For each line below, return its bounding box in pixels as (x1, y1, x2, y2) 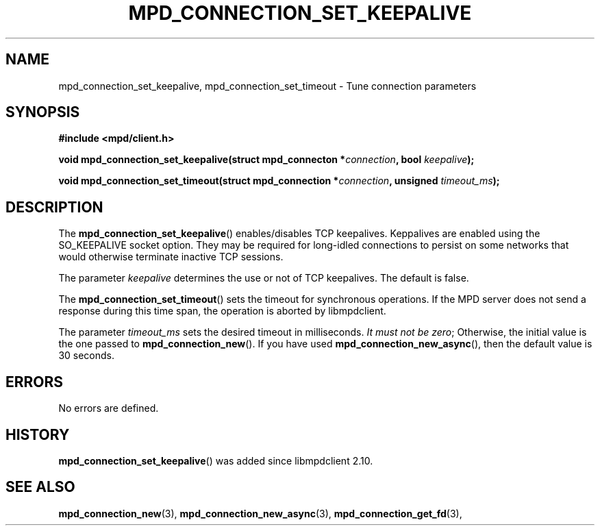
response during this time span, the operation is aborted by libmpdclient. (58, 305, 386, 317)
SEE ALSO (5, 478, 75, 496)
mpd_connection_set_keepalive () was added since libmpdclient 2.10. (58, 454, 373, 467)
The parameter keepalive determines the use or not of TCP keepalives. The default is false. (58, 272, 469, 284)
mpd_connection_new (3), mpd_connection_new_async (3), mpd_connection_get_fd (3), (58, 507, 462, 519)
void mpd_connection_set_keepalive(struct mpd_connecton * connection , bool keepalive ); (58, 153, 475, 166)
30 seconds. (58, 349, 115, 362)
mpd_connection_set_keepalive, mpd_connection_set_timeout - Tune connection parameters (58, 79, 477, 92)
